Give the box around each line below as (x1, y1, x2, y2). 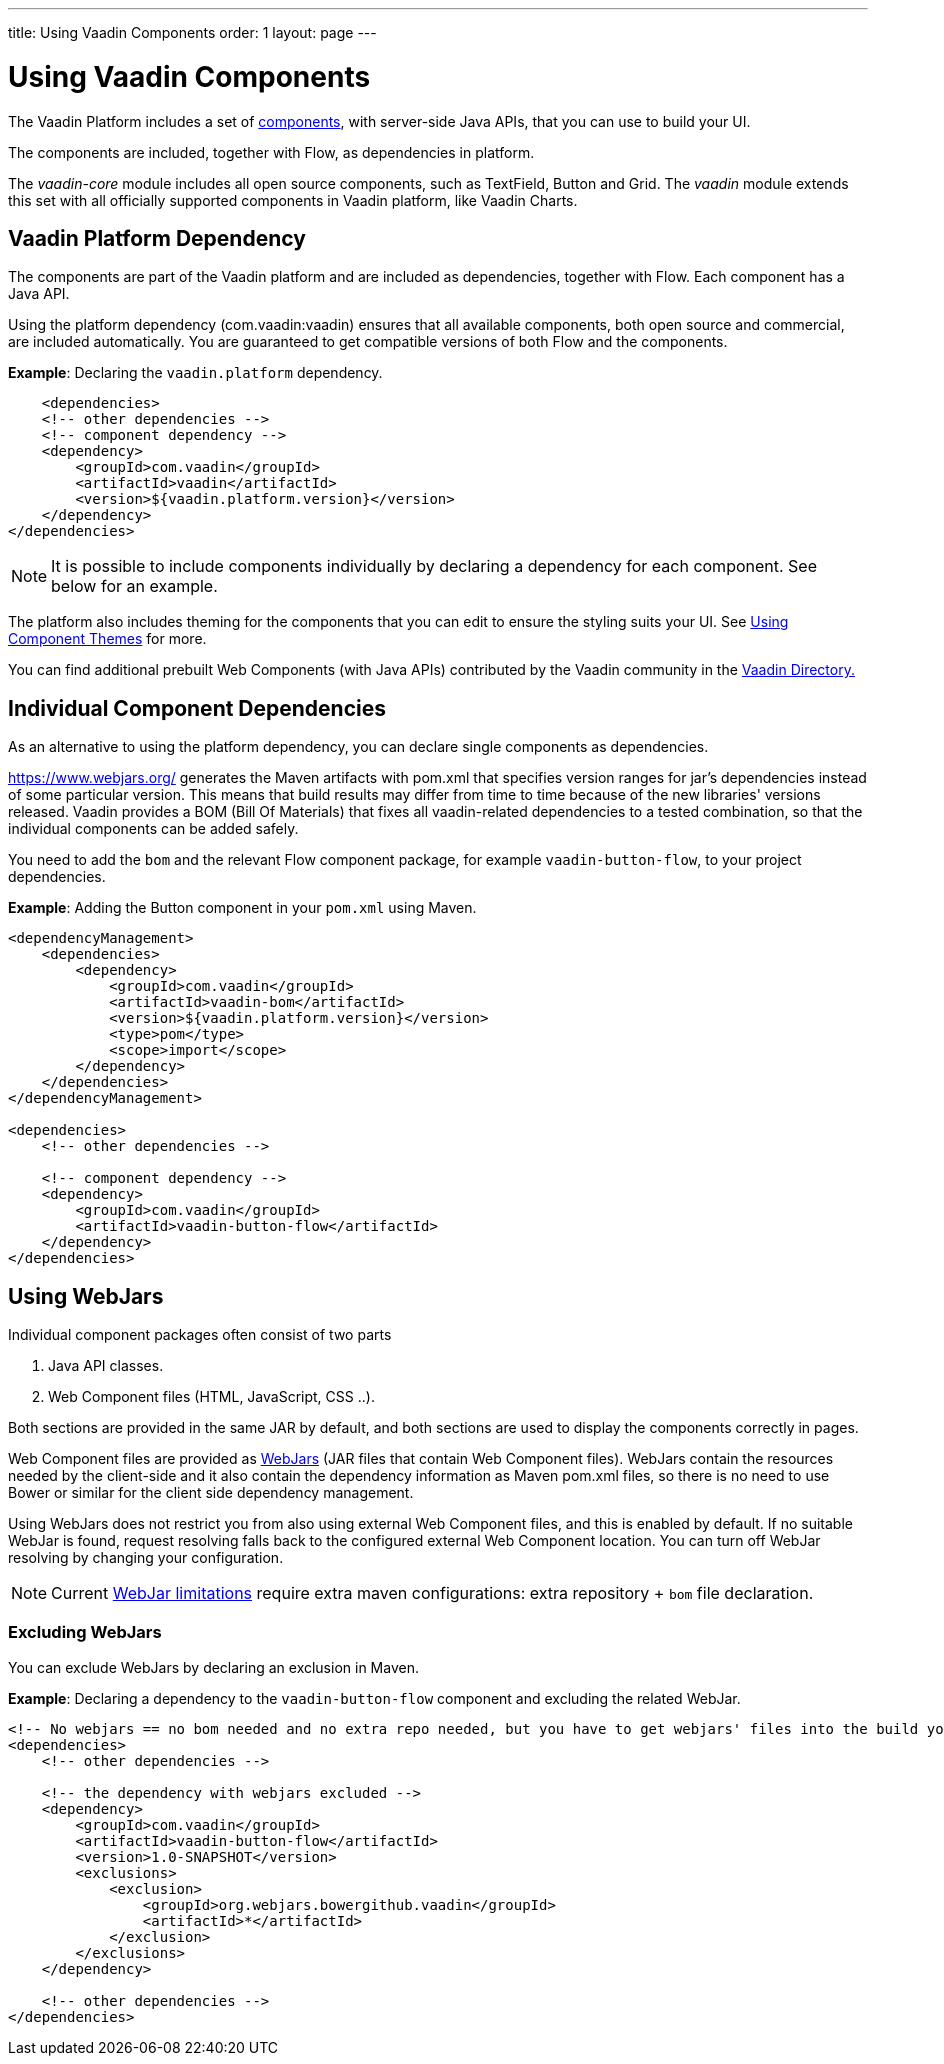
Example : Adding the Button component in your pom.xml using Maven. (8, 899, 477, 917)
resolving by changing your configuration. (8, 1549, 284, 1567)
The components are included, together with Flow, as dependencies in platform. (8, 143, 535, 161)
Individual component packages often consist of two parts (8, 1326, 392, 1344)
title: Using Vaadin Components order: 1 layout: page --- (8, 24, 377, 41)
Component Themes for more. (8, 630, 207, 648)
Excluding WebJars (8, 1622, 162, 1643)
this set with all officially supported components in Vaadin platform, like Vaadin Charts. (8, 191, 578, 209)
